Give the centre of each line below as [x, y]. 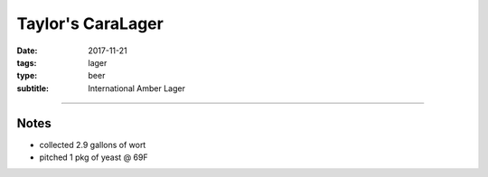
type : [27, 76]
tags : [27, 62]
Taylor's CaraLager [90, 23]
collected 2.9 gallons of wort [93, 144]
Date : [27, 51]
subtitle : [33, 88]
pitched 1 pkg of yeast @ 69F [94, 157]
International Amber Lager [136, 88]
